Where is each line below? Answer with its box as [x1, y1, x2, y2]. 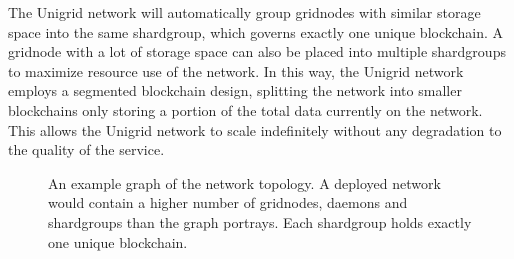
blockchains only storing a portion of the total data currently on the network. [8, 99, 483, 120]
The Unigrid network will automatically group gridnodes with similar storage [8, 2, 481, 22]
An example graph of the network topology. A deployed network [48, 172, 441, 193]
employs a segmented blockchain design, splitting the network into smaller [8, 80, 462, 101]
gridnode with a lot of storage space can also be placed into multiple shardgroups [8, 41, 506, 62]
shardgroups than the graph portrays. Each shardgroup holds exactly [48, 211, 472, 232]
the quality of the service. [8, 139, 165, 160]
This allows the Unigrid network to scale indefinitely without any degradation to [8, 119, 502, 140]
